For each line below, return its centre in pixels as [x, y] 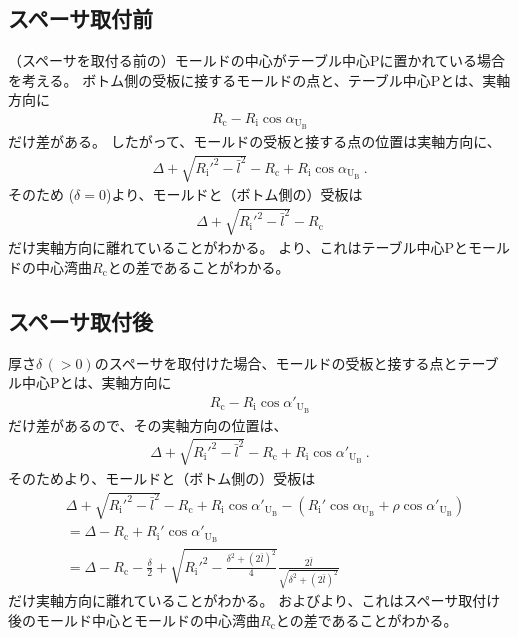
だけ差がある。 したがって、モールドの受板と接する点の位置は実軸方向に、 [254, 140]
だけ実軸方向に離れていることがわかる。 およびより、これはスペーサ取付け [254, 600]
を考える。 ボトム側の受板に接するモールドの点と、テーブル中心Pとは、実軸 [259, 79]
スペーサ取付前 [81, 18]
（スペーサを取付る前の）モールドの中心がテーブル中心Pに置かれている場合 [257, 60]
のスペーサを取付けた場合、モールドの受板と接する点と [276, 362]
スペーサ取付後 [81, 320]
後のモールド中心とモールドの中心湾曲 [134, 619]
